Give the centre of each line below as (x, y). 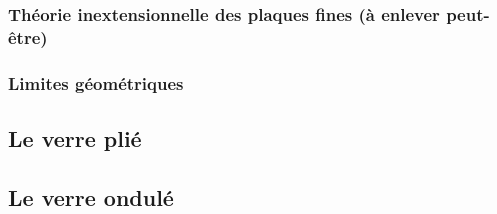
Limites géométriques (96, 82)
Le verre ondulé (91, 196)
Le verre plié (75, 138)
